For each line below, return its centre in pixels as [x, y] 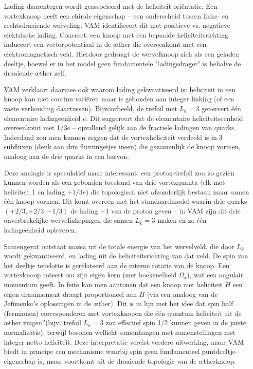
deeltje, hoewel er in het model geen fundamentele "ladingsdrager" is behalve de [123, 63]
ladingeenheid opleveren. [40, 230]
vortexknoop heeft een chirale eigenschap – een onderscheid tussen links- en [116, 15]
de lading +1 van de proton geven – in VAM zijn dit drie [156, 210]
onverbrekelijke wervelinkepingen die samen [69, 220]
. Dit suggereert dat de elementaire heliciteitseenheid [164, 118]
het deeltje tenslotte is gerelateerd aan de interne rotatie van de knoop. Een [117, 265]
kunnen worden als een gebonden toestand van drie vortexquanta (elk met [115, 182]
